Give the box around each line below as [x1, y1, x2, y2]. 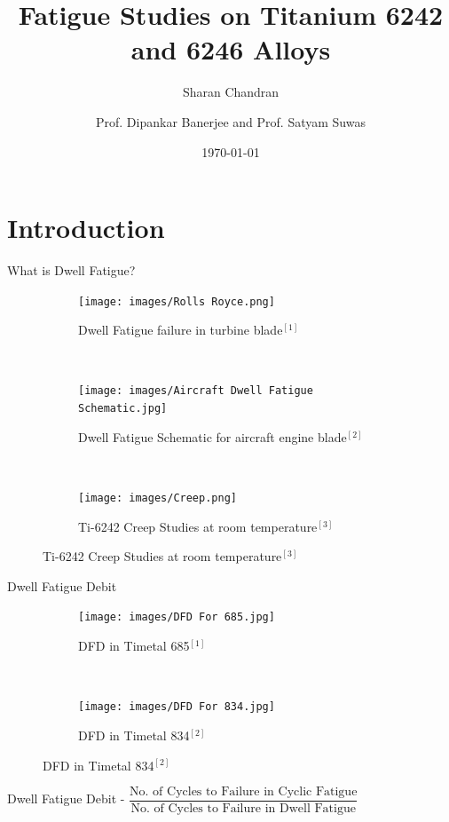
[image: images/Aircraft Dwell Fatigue [78, 384, 313, 398]
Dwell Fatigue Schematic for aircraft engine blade [78, 427, 347, 446]
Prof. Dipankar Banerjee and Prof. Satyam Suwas [96, 112, 366, 130]
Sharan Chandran [182, 83, 280, 101]
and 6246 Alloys [130, 31, 331, 67]
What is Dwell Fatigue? [7, 261, 136, 280]
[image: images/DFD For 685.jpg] [78, 611, 275, 624]
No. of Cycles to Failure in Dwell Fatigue [130, 802, 356, 816]
